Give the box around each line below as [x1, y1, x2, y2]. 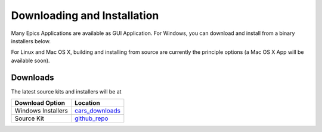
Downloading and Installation [11, 9, 159, 22]
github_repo [75, 114, 109, 123]
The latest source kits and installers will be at [11, 88, 122, 95]
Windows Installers [14, 107, 69, 115]
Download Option [14, 99, 66, 107]
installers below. [11, 37, 51, 44]
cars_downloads [75, 107, 121, 115]
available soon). [11, 57, 50, 64]
